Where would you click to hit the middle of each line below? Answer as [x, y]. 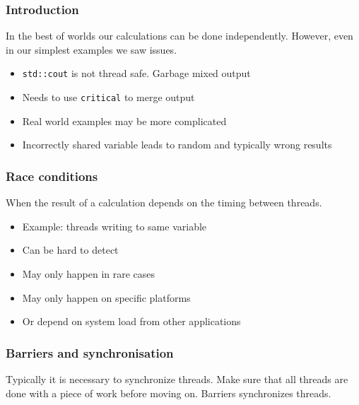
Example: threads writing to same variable [114, 226]
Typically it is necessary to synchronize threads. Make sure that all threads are [177, 378]
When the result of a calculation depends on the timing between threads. [164, 202]
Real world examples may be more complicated [124, 121]
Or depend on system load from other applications [131, 321]
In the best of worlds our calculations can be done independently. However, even [179, 36]
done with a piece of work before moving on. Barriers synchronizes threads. [169, 393]
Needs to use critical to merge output [108, 97]
